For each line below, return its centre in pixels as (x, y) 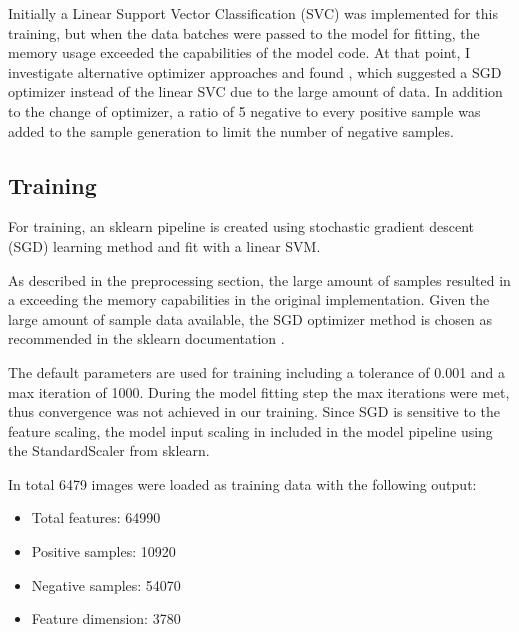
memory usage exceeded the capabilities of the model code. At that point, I (239, 52)
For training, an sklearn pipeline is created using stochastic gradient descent (241, 226)
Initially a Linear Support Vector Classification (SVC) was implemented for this (253, 13)
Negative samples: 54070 (106, 584)
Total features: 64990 (96, 517)
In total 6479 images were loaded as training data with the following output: (242, 483)
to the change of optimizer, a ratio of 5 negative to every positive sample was (244, 110)
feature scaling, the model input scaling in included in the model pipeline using (250, 430)
